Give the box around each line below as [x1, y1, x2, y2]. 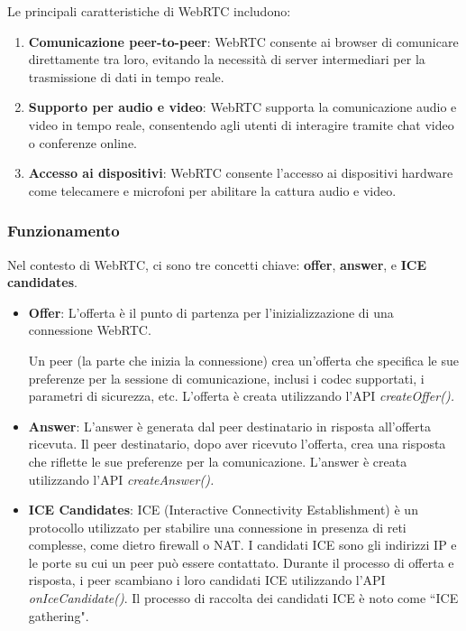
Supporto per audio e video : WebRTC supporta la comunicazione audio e [28, 97, 457, 116]
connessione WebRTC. [28, 320, 151, 339]
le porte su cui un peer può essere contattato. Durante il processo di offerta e [28, 552, 454, 571]
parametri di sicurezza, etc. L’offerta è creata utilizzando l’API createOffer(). [28, 386, 454, 405]
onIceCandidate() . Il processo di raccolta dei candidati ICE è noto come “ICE [28, 589, 459, 608]
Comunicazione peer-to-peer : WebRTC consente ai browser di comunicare [28, 32, 459, 51]
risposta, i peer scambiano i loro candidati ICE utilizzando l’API [28, 571, 386, 589]
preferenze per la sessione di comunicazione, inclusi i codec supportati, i [28, 368, 425, 387]
